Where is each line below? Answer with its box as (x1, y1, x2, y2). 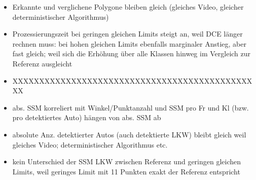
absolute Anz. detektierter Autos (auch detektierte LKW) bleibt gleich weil (12, 129, 246, 139)
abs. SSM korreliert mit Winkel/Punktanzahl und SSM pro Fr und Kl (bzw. (12, 102, 249, 113)
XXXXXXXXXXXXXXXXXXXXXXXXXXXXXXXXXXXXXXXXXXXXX (12, 75, 252, 86)
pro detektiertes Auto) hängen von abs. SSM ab (12, 112, 161, 123)
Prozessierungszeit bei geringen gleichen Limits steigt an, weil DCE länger (12, 28, 243, 39)
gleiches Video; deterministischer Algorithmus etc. (12, 139, 168, 150)
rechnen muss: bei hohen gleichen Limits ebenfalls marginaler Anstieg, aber (12, 38, 246, 49)
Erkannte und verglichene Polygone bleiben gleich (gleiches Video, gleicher (12, 2, 244, 12)
